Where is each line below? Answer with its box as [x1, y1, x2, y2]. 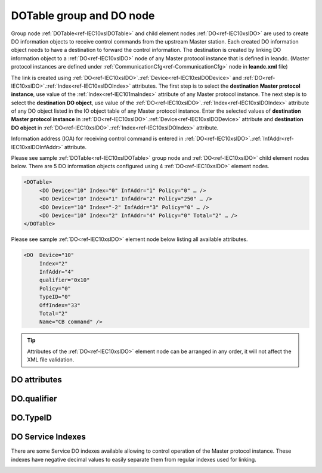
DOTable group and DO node [11, 9, 155, 22]
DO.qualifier [11, 394, 57, 404]
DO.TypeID [11, 413, 52, 423]
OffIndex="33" [39, 302, 80, 308]
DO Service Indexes [11, 432, 86, 442]
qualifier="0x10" [39, 277, 90, 283]
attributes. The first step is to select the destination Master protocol [132, 82, 301, 89]
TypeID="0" [39, 293, 72, 301]
